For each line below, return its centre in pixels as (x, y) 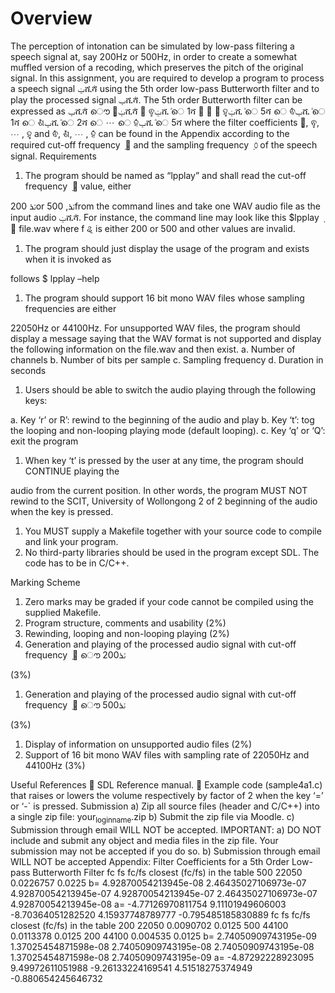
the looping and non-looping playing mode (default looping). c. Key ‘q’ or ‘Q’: (168, 430)
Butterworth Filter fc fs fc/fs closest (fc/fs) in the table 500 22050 (167, 872)
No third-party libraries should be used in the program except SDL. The (172, 552)
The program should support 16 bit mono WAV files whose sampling (164, 298)
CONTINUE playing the (72, 471)
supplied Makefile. (63, 612)
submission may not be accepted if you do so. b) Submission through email (165, 851)
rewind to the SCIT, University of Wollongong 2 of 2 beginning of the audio (164, 501)
